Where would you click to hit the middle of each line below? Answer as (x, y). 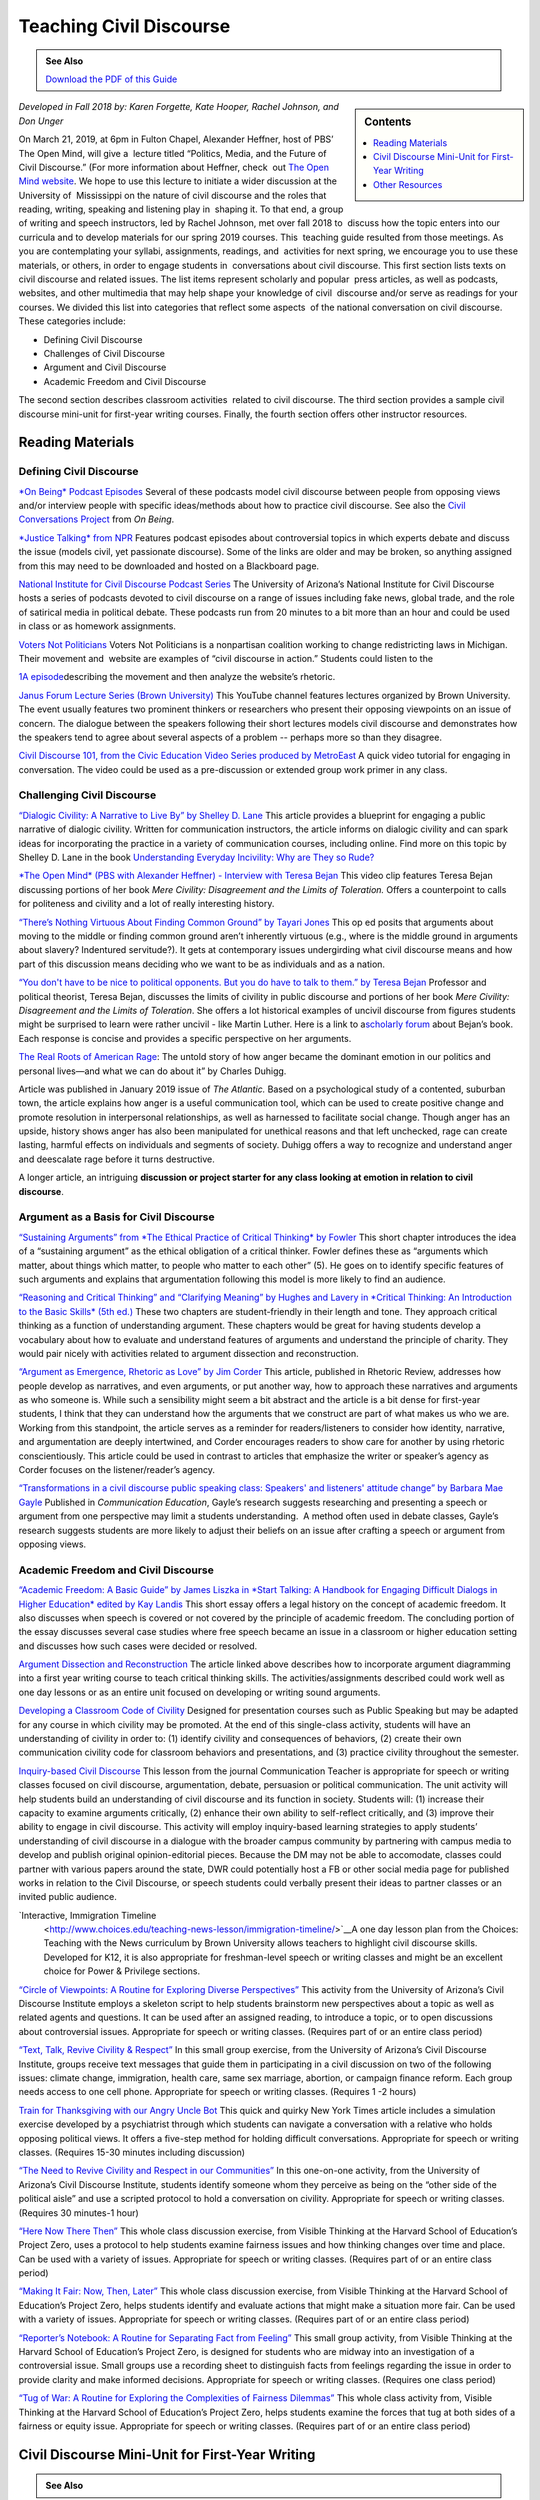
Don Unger (41, 121)
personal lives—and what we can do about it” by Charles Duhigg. (152, 1071)
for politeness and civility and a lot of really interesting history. (146, 904)
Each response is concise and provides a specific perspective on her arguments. (185, 1038)
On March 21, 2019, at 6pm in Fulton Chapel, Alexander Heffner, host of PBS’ (176, 139)
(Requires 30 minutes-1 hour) (78, 2212)
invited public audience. (67, 1897)
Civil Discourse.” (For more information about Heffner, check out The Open (174, 167)
